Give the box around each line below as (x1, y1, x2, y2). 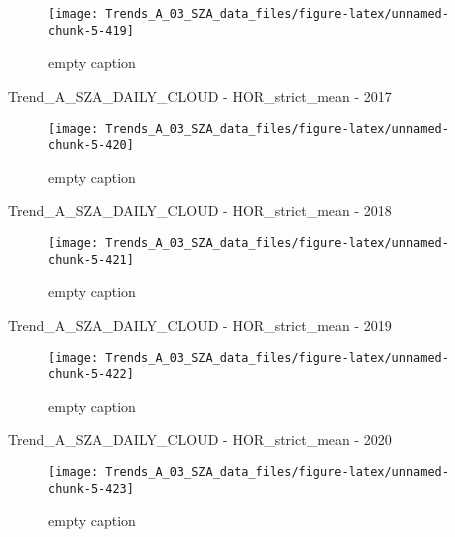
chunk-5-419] (48, 23, 134, 38)
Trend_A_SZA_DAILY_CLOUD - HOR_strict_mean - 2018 (8, 200, 392, 221)
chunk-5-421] (48, 252, 134, 267)
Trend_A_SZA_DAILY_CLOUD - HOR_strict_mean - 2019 (8, 314, 392, 335)
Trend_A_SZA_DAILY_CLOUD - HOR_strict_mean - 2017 (8, 85, 392, 106)
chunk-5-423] (48, 481, 134, 496)
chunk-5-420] (48, 138, 134, 153)
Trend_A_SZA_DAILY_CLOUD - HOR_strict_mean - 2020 (8, 429, 392, 450)
